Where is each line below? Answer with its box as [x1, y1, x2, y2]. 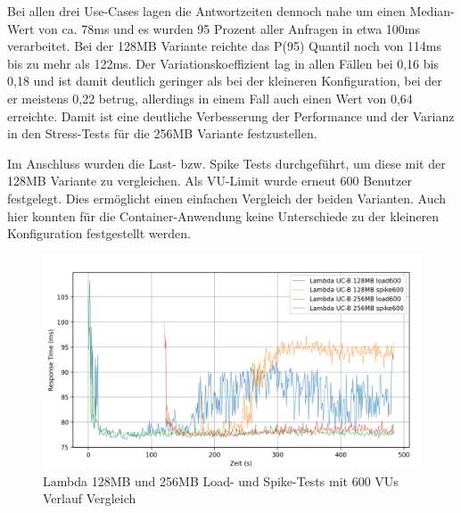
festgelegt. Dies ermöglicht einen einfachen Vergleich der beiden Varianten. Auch [7, 188, 447, 207]
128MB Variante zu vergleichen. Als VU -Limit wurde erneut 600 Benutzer [7, 171, 412, 190]
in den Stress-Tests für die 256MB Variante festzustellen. [7, 124, 317, 143]
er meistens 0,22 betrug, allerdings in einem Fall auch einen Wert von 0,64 [7, 88, 413, 107]
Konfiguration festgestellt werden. [7, 224, 191, 243]
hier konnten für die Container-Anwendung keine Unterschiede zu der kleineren [7, 206, 440, 225]
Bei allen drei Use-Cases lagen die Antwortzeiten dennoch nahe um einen [7, 2, 406, 20]
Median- [409, 2, 455, 20]
